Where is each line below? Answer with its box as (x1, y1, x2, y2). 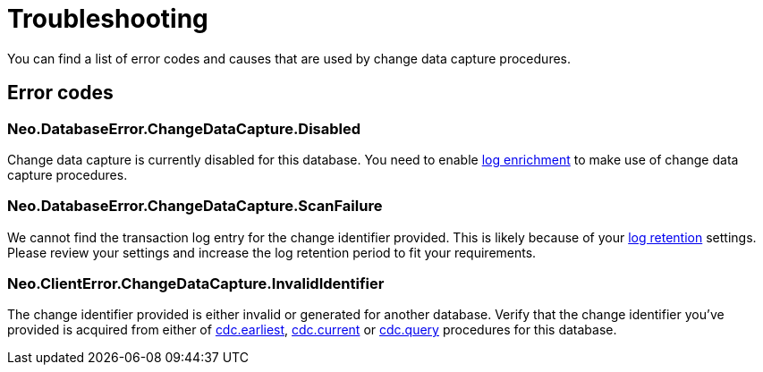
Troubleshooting (7, 4, 208, 34)
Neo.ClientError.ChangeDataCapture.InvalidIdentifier (7, 275, 385, 293)
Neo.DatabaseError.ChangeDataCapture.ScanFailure (7, 197, 383, 216)
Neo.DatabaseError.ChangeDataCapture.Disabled (7, 119, 361, 138)
